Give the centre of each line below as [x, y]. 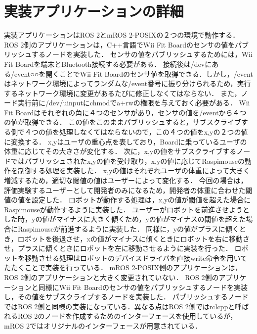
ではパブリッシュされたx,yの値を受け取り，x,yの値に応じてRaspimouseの [128, 161]
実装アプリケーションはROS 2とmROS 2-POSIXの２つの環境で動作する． [122, 35]
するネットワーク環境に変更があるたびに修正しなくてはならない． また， [123, 93]
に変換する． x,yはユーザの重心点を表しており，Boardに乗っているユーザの [126, 141]
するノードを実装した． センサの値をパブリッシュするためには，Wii [142, 54]
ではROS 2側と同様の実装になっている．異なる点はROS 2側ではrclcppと [120, 306]
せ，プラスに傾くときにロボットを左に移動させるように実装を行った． [118, 248]
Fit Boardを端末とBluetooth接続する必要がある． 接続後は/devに [108, 64]
